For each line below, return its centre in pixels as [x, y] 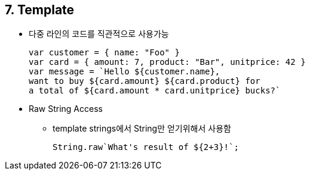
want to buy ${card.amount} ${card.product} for [145, 81]
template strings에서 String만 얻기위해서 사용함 [142, 129]
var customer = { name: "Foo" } [104, 53]
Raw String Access [66, 109]
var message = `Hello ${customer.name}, [125, 72]
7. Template [40, 10]
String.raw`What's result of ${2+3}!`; [146, 147]
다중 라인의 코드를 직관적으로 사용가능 [99, 34]
